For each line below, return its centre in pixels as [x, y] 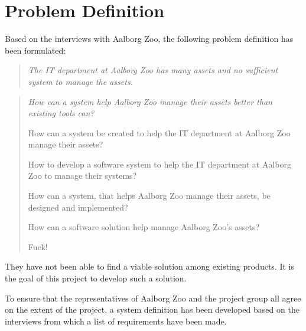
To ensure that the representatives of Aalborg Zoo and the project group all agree [153, 298]
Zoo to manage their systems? [82, 176]
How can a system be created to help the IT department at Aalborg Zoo [159, 132]
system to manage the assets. [80, 81]
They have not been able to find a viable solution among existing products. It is [149, 266]
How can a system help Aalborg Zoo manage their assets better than [150, 101]
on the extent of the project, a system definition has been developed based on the [152, 309]
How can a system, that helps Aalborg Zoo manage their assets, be [149, 196]
